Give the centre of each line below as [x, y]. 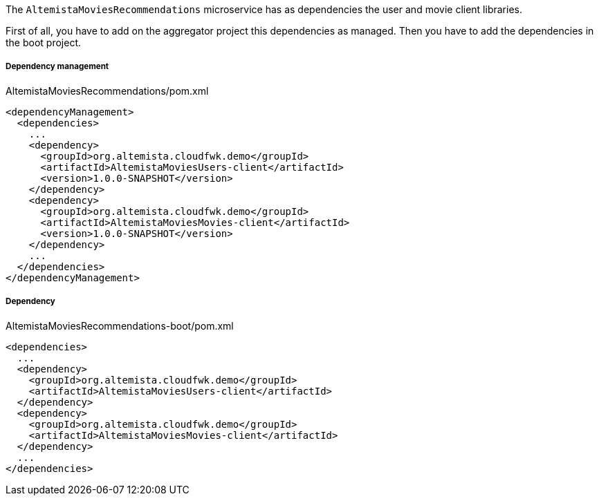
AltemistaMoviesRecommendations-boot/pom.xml [120, 325]
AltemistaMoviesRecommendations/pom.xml [107, 91]
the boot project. [44, 42]
